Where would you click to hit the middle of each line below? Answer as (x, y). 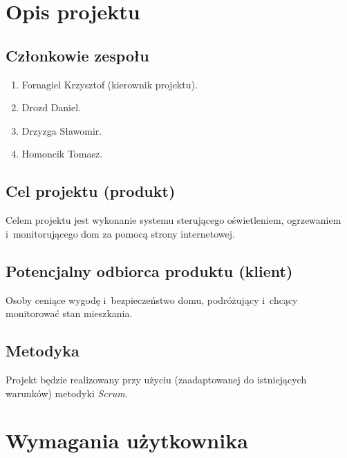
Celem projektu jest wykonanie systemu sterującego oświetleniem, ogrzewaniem (173, 220)
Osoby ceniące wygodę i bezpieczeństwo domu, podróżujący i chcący (152, 299)
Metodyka (43, 351)
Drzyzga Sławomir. (62, 130)
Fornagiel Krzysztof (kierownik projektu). (110, 84)
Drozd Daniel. (51, 107)
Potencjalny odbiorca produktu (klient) (149, 270)
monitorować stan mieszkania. (69, 313)
